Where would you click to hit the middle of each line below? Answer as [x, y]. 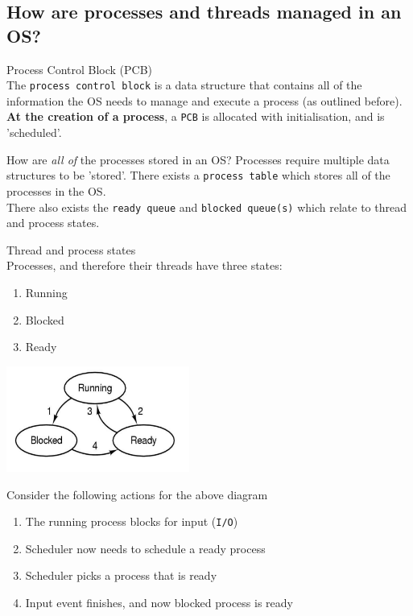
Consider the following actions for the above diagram [137, 494]
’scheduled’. [34, 132]
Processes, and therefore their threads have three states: [145, 265]
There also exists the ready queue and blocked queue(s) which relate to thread [206, 207]
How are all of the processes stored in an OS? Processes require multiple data [198, 159]
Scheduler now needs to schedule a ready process [145, 548]
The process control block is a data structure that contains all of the [184, 85]
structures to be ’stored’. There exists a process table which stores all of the [198, 175]
